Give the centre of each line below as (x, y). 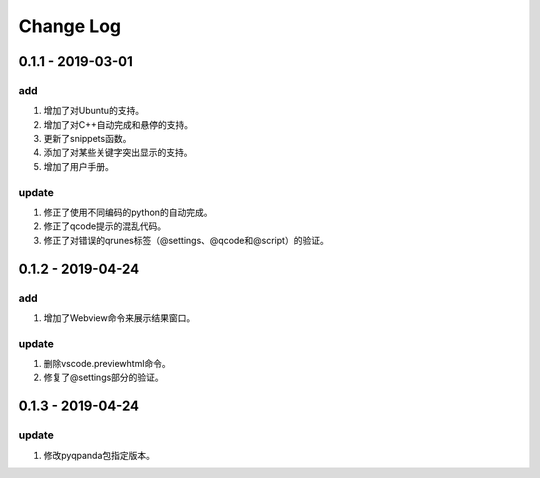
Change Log (70, 26)
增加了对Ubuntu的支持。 (94, 111)
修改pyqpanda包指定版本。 (99, 455)
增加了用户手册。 (78, 166)
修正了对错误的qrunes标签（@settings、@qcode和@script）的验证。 (186, 240)
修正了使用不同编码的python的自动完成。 (128, 212)
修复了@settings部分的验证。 (103, 377)
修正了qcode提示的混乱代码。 (105, 226)
